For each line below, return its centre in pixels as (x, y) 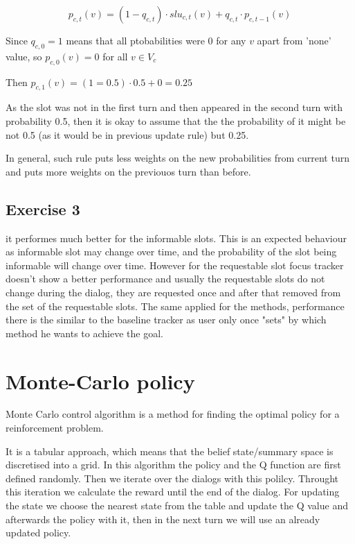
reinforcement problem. (55, 428)
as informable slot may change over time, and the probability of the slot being (171, 252)
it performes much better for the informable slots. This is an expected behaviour (176, 238)
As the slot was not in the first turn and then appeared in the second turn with (174, 107)
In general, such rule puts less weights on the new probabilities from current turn (177, 158)
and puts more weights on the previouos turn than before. (128, 171)
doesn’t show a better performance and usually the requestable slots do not (165, 279)
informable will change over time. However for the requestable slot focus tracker (175, 265)
